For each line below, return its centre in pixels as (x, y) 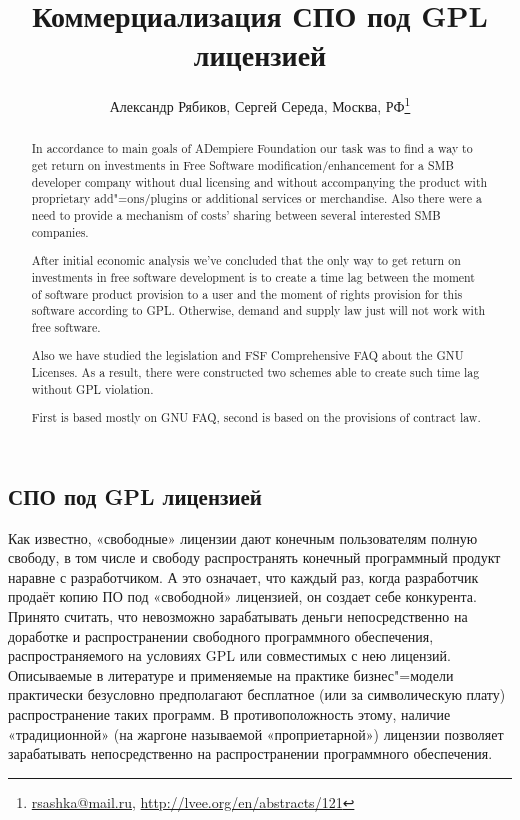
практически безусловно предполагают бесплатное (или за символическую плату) (257, 694)
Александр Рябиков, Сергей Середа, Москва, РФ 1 (260, 104)
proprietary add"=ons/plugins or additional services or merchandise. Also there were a (256, 198)
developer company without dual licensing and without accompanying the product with (259, 181)
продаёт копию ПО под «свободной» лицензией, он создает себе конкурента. (242, 596)
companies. (60, 231)
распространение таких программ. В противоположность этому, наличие (229, 714)
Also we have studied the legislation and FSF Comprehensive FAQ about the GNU (247, 355)
